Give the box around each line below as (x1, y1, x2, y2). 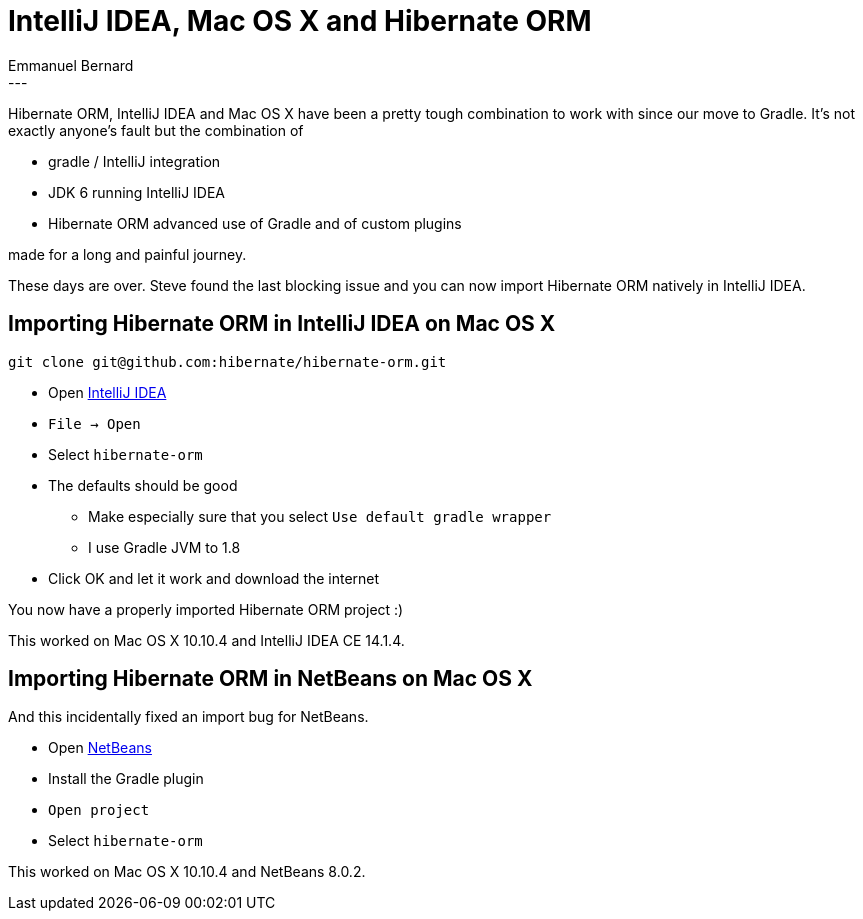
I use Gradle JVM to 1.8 (88, 538, 241, 556)
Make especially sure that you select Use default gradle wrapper (88, 507, 552, 525)
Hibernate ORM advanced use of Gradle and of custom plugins (48, 214, 462, 232)
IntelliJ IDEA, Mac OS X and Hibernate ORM (8, 4, 592, 38)
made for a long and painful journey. (8, 245, 247, 263)
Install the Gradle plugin (48, 770, 204, 788)
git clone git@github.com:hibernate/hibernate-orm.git (8, 353, 447, 370)
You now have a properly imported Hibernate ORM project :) (8, 600, 404, 618)
